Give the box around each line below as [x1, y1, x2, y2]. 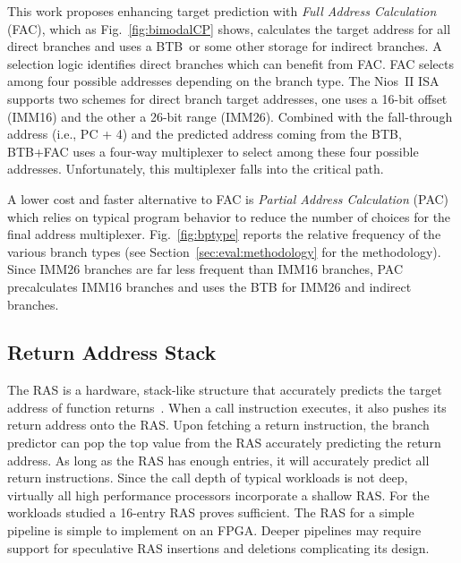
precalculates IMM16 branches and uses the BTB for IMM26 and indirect [7, 277, 412, 295]
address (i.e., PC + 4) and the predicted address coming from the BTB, [7, 124, 402, 143]
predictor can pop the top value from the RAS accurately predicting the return [7, 433, 441, 452]
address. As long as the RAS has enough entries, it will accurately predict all [7, 450, 430, 469]
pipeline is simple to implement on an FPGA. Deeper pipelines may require [7, 521, 422, 540]
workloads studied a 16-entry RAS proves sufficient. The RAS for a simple [7, 503, 414, 522]
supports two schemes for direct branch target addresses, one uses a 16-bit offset [7, 89, 448, 107]
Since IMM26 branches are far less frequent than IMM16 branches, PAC [7, 260, 404, 278]
